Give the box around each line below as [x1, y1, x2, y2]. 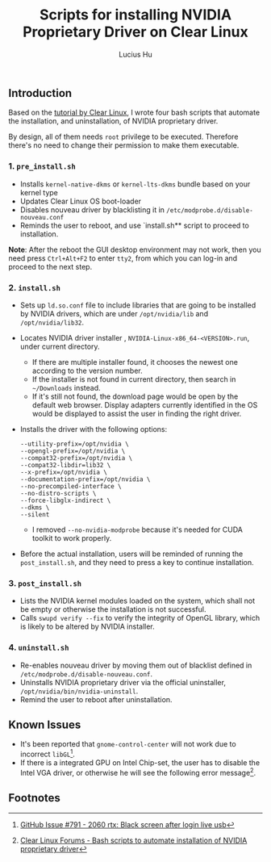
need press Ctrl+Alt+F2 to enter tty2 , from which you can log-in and [8, 253, 238, 263]
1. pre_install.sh [8, 161, 77, 172]
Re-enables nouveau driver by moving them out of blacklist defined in [19, 660, 252, 670]
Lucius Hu [119, 49, 152, 59]
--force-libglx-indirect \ [19, 496, 111, 504]
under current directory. [19, 341, 100, 351]
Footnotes [8, 791, 60, 805]
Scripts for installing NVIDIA [39, 6, 232, 24]
